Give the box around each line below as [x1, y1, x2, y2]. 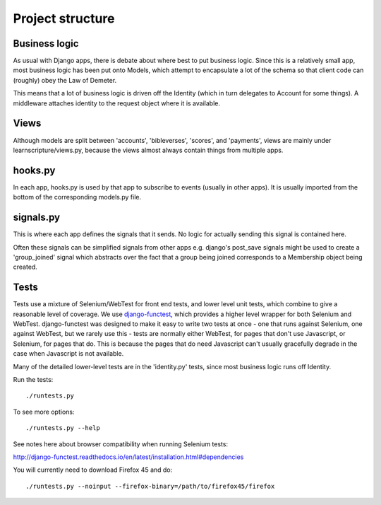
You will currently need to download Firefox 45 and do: [13, 465, 173, 474]
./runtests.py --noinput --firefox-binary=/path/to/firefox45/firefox [25, 482, 275, 490]
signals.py [13, 211, 60, 224]
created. [13, 262, 38, 272]
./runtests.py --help [25, 424, 100, 432]
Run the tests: [13, 375, 54, 383]
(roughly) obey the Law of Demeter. [13, 76, 117, 84]
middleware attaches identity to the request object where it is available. [13, 99, 220, 108]
